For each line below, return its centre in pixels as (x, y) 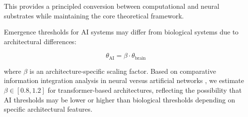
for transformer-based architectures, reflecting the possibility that (145, 90)
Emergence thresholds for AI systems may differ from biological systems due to (121, 32)
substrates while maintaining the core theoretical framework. (94, 15)
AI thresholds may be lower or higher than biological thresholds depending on (120, 99)
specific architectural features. (48, 109)
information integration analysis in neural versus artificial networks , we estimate (124, 80)
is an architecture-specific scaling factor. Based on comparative (123, 71)
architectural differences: (40, 41)
